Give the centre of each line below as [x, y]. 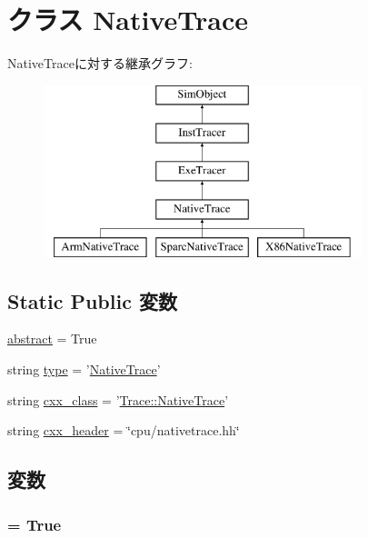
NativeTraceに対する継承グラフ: [100, 63]
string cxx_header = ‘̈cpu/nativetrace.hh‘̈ [124, 430]
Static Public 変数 [92, 300]
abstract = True [52, 339]
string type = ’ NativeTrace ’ [84, 369]
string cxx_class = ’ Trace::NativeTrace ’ [118, 399]
